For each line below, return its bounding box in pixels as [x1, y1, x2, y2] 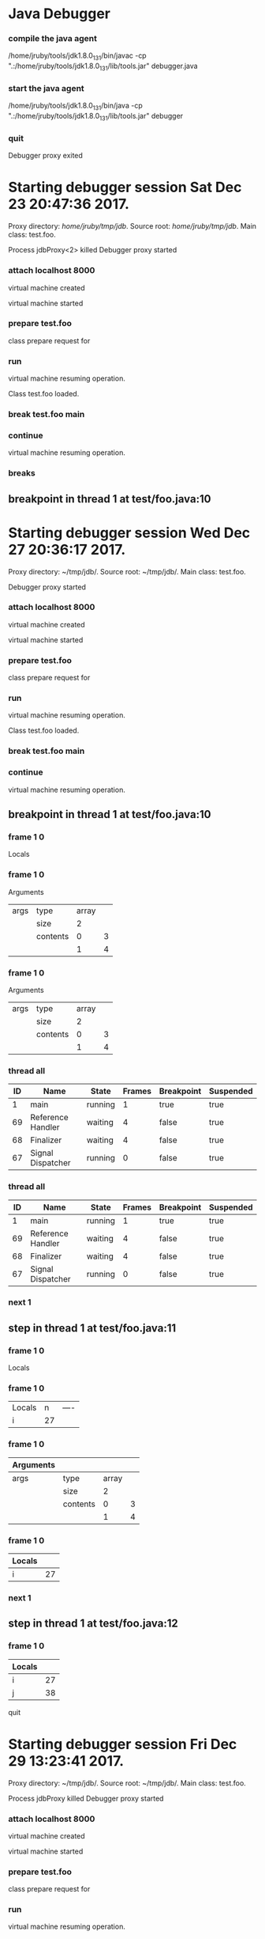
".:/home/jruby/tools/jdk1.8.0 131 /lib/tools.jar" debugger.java [8, 61, 199, 73]
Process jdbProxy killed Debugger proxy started [8, 1793, 164, 1803]
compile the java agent [8, 33, 97, 44]
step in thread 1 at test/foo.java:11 [8, 1321, 177, 1335]
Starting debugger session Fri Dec [8, 1735, 237, 1753]
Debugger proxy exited [8, 151, 83, 161]
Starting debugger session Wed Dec [8, 524, 251, 542]
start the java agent [8, 83, 84, 93]
